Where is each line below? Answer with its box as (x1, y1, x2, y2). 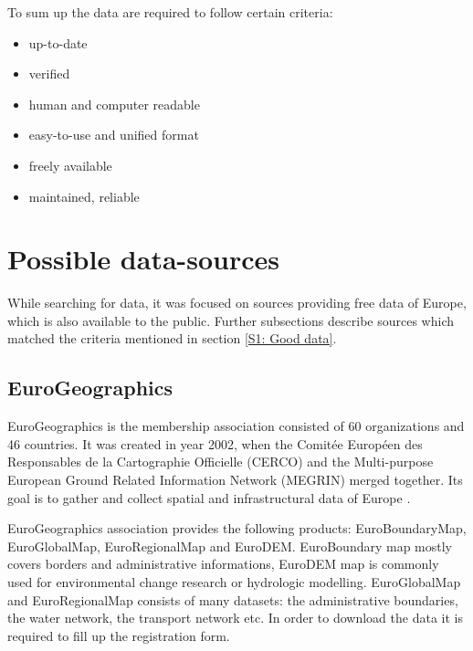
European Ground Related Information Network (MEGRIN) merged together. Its (7, 470, 463, 489)
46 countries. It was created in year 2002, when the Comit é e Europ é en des (7, 434, 423, 453)
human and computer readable (28, 94, 200, 113)
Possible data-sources (7, 240, 280, 278)
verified (28, 64, 70, 83)
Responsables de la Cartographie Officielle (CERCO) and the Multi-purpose (7, 452, 434, 471)
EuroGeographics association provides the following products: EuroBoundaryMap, (7, 519, 467, 538)
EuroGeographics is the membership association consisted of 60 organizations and (7, 416, 465, 436)
